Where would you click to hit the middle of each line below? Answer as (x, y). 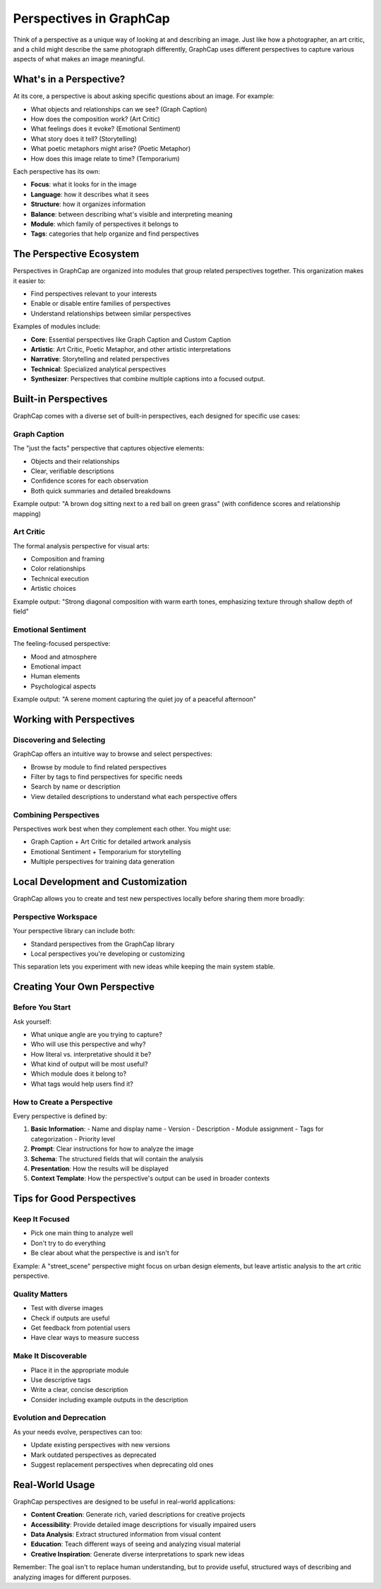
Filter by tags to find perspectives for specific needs (107, 777)
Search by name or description (75, 786)
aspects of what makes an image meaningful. (79, 59)
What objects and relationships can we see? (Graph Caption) (119, 109)
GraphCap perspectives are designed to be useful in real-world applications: (124, 1501)
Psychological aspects (64, 686)
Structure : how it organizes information (88, 204)
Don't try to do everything (68, 1243)
